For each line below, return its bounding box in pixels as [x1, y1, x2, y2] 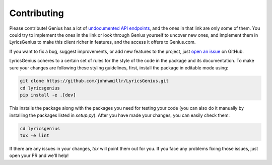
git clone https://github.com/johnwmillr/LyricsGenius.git [20, 78, 169, 84]
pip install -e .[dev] [20, 92, 76, 98]
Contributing [9, 8, 64, 19]
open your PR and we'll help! [9, 152, 69, 158]
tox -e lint [20, 133, 50, 138]
